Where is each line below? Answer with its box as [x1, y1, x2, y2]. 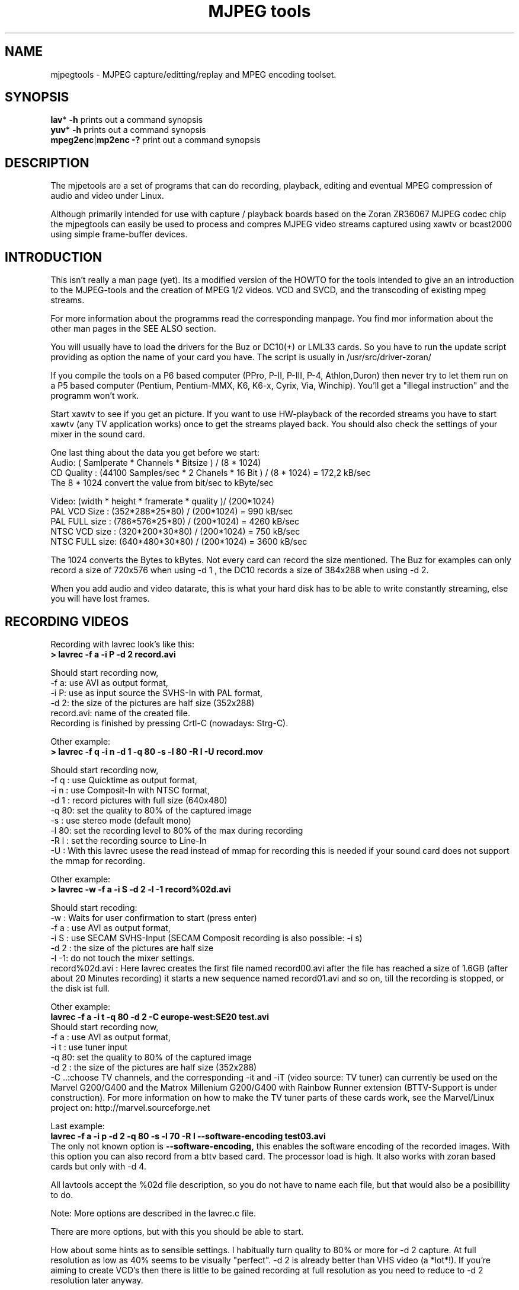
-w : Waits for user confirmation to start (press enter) [50, 912, 257, 923]
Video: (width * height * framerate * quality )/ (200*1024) [50, 496, 275, 507]
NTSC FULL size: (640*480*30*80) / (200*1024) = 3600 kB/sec [50, 536, 307, 547]
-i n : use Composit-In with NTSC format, [50, 784, 210, 795]
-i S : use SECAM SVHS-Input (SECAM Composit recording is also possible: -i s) [50, 932, 363, 943]
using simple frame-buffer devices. [50, 229, 188, 240]
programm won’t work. [50, 390, 139, 401]
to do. [50, 1189, 73, 1200]
